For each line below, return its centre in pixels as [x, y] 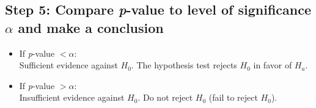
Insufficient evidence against [72, 97]
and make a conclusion [91, 27]
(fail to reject [233, 97]
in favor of [273, 65]
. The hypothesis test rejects [184, 65]
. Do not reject [165, 97]
